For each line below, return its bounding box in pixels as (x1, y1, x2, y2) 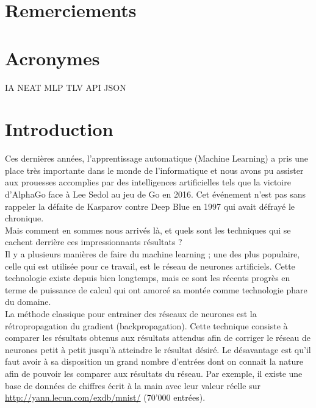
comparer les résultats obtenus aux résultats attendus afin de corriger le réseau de (5, 331, 311, 344)
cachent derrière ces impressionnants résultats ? (5, 235, 182, 248)
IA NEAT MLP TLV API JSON (5, 81, 126, 93)
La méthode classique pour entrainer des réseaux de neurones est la (5, 307, 257, 320)
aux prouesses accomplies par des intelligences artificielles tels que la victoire (5, 176, 291, 188)
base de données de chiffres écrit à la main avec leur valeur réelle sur (5, 379, 260, 392)
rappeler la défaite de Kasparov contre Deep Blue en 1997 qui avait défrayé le (5, 199, 295, 212)
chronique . (5, 212, 44, 224)
